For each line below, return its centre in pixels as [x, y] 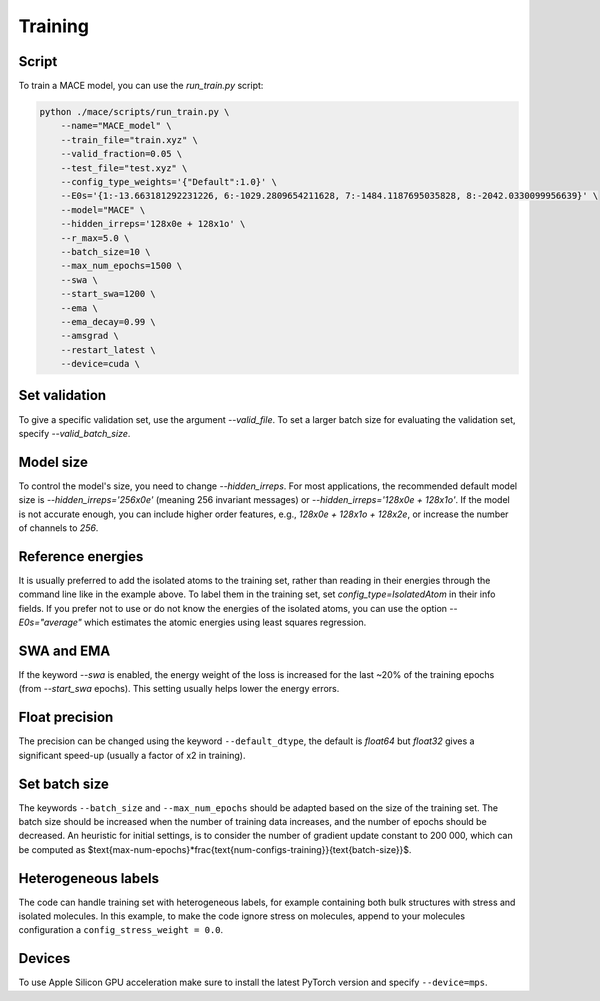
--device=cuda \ [100, 364]
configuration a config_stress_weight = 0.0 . [121, 930]
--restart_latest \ [108, 349]
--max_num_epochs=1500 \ [121, 266]
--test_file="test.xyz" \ [124, 168]
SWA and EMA [64, 650]
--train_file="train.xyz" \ [129, 139]
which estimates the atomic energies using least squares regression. [225, 622]
